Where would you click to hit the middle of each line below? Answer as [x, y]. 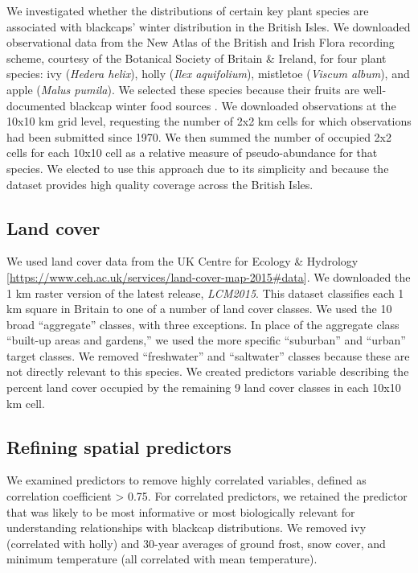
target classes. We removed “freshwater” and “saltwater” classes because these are [208, 355]
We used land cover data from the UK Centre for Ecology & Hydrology [182, 261]
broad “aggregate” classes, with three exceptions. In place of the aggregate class [203, 324]
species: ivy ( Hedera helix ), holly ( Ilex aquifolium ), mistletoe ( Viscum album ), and [208, 74]
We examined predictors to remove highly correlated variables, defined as [186, 480]
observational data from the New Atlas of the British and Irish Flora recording [201, 42]
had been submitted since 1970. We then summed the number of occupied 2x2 [199, 136]
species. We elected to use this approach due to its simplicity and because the [198, 168]
